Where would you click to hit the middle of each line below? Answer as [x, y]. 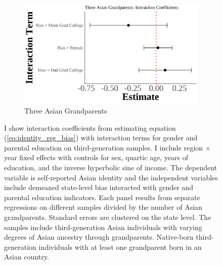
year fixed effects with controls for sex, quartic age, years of [96, 157]
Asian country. [27, 257]
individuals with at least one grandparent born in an [120, 247]
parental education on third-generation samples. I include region [104, 147]
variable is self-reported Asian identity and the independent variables [111, 177]
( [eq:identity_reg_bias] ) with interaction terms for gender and [101, 138]
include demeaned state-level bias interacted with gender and [99, 187]
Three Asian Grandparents [66, 111]
